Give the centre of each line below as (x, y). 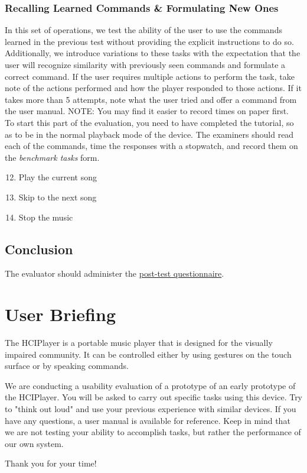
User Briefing (60, 314)
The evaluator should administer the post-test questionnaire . (115, 273)
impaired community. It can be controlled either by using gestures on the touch (148, 354)
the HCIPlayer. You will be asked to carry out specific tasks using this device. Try (154, 397)
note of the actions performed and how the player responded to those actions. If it (153, 88)
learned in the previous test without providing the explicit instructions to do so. (149, 41)
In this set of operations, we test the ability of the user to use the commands (143, 30)
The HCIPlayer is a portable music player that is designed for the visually (139, 343)
